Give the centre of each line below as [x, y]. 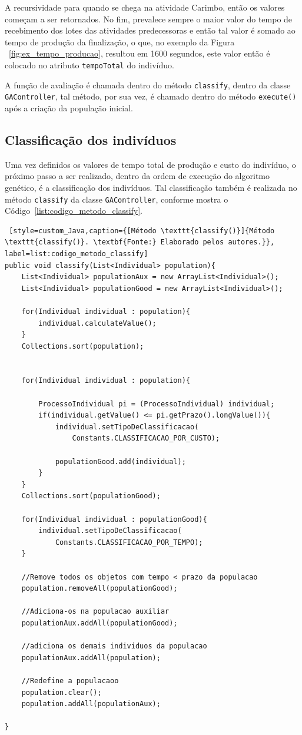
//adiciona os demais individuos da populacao [114, 646]
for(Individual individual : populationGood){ [114, 519]
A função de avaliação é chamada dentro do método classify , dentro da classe [148, 85]
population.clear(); [62, 692]
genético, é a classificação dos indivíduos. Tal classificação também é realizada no [151, 187]
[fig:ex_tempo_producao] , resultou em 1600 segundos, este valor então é [140, 53]
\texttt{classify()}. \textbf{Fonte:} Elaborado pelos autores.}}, [140, 242]
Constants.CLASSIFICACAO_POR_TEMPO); [129, 542]
